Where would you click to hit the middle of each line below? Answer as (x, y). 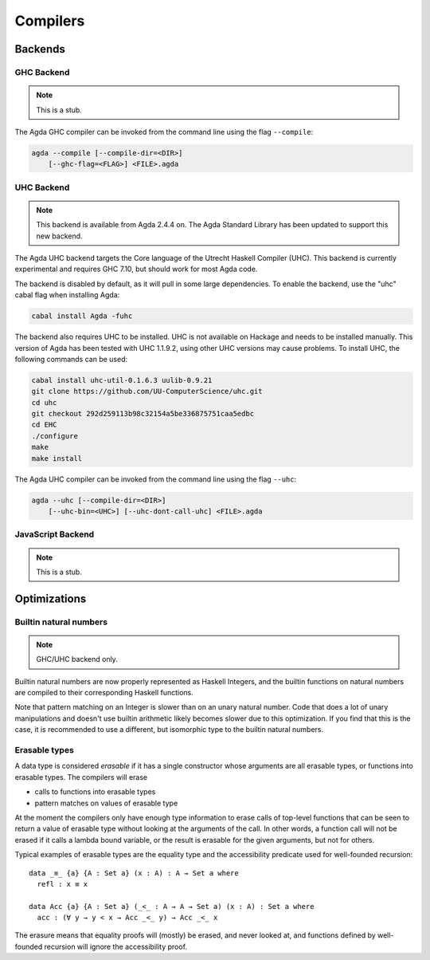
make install (57, 458)
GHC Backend (42, 72)
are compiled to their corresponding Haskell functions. (104, 693)
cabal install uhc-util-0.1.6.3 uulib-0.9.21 (122, 380)
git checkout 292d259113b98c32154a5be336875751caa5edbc (143, 414)
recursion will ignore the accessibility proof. (115, 946)
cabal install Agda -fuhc (82, 316)
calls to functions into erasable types (95, 792)
